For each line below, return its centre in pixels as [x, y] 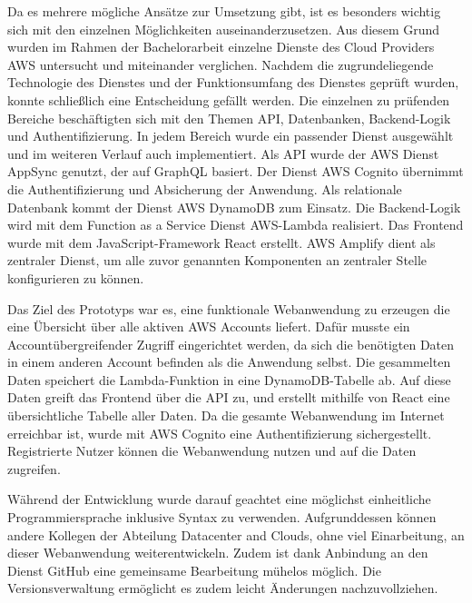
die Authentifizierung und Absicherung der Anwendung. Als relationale [205, 188]
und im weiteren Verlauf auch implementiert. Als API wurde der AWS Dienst [223, 153]
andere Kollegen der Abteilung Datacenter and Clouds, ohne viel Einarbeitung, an [236, 534]
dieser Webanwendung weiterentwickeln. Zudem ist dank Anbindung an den [218, 553]
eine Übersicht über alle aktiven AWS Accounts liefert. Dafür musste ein [209, 326]
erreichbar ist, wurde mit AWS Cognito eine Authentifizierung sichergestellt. [220, 433]
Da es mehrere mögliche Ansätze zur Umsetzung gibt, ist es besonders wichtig [224, 11]
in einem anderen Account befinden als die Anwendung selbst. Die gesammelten [229, 362]
